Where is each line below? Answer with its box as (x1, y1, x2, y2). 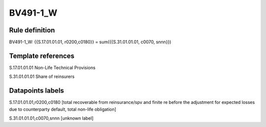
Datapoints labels (9, 86, 64, 95)
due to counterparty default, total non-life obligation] (9, 106, 117, 112)
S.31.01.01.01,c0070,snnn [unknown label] (9, 115, 94, 121)
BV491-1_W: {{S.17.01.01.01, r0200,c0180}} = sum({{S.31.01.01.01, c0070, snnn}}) (9, 39, 171, 45)
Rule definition (9, 26, 55, 34)
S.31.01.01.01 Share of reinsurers (9, 74, 75, 79)
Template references (9, 51, 75, 60)
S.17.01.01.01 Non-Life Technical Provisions (9, 64, 96, 71)
